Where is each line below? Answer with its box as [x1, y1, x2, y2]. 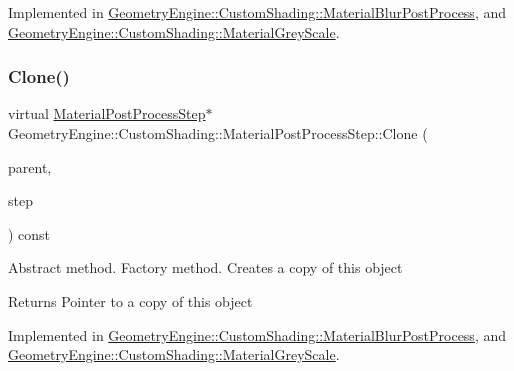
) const [8, 223, 51, 244]
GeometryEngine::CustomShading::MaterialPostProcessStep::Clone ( [8, 123, 428, 143]
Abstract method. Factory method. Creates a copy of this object [8, 257, 403, 278]
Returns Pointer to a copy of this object [8, 290, 253, 311]
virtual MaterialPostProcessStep [8, 103, 206, 124]
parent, [8, 156, 52, 177]
